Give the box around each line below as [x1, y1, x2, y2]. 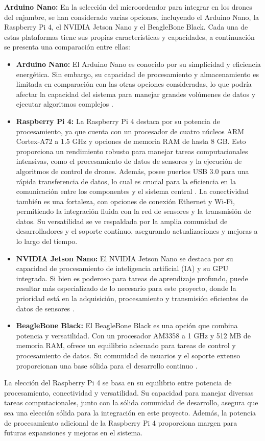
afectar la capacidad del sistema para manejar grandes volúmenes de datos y [16, 88, 256, 99]
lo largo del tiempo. [16, 236, 78, 247]
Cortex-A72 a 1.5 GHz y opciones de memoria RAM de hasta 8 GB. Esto [16, 136, 246, 146]
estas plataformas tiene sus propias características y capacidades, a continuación [4, 31, 255, 42]
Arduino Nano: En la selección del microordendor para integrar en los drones [4, 2, 252, 12]
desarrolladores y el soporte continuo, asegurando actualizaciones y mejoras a [16, 226, 258, 236]
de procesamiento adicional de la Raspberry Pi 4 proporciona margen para [4, 417, 237, 428]
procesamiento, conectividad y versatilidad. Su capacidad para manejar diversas [4, 387, 254, 398]
